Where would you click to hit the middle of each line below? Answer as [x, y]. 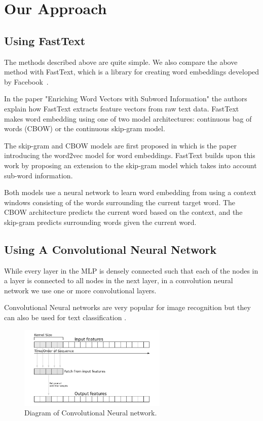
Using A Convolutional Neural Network [110, 249]
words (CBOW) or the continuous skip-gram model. [85, 128]
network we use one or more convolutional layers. [80, 290]
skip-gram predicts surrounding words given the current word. [100, 222]
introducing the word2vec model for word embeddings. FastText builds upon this [130, 155]
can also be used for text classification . [65, 317]
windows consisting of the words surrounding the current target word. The [120, 202]
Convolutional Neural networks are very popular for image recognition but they [127, 307]
